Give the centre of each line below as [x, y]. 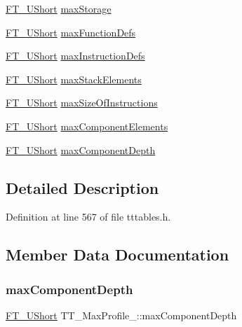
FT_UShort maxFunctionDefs [71, 32]
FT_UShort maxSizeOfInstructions [82, 103]
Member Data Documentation [117, 255]
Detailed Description [82, 187]
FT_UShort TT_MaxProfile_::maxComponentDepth [121, 315]
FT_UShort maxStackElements [74, 79]
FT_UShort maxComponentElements [87, 126]
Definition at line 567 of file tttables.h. [88, 217]
